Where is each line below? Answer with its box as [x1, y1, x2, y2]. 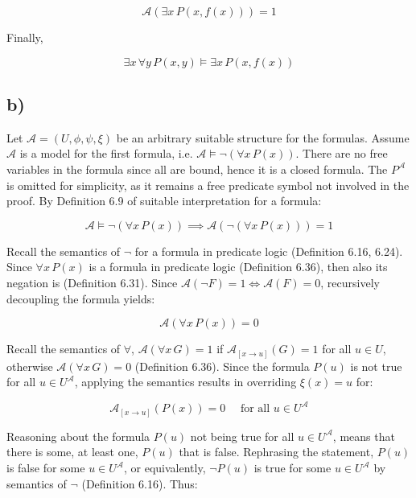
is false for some [6, 459, 85, 476]
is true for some [253, 459, 332, 476]
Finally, [6, 29, 43, 45]
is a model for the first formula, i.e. [19, 145, 193, 162]
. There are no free [295, 145, 388, 162]
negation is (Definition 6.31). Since [6, 274, 178, 290]
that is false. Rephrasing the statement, [179, 443, 374, 460]
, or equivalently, [124, 459, 206, 476]
